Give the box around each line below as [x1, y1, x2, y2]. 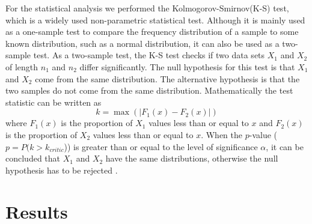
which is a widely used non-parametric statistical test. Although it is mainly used [5, 13, 305, 26]
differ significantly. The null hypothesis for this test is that [79, 60, 295, 73]
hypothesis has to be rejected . [5, 163, 118, 176]
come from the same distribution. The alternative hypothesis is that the [35, 72, 300, 85]
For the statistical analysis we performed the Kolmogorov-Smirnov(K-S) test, [5, 2, 289, 14]
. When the [201, 128, 243, 141]
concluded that [5, 152, 61, 165]
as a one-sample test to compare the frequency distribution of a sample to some [5, 25, 299, 38]
